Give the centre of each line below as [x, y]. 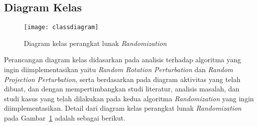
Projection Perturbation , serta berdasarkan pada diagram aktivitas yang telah [122, 79]
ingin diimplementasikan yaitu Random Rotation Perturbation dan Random [119, 69]
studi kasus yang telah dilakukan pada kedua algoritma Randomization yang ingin [129, 98]
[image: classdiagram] [61, 27]
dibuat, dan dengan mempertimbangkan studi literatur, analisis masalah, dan [122, 89]
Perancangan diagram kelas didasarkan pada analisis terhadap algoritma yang [123, 60]
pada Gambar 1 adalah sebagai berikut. [65, 118]
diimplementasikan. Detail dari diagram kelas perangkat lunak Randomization [123, 108]
